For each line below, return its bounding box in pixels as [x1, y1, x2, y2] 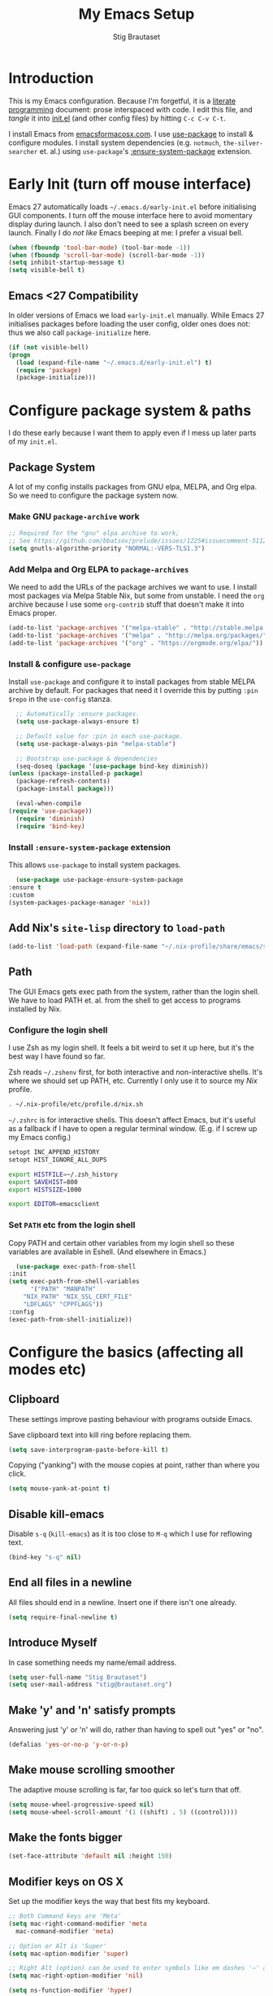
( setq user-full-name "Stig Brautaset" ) [8, 1673, 148, 1682]
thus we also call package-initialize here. [8, 327, 151, 337]
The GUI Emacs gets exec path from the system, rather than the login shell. [8, 986, 260, 996]
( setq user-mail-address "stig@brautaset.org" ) [8, 1681, 173, 1689]
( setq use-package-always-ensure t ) [15, 717, 140, 726]
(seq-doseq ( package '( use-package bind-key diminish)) [15, 762, 209, 770]
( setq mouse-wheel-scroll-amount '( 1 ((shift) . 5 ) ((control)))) [8, 1808, 238, 1816]
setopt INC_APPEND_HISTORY [8, 1148, 100, 1156]
